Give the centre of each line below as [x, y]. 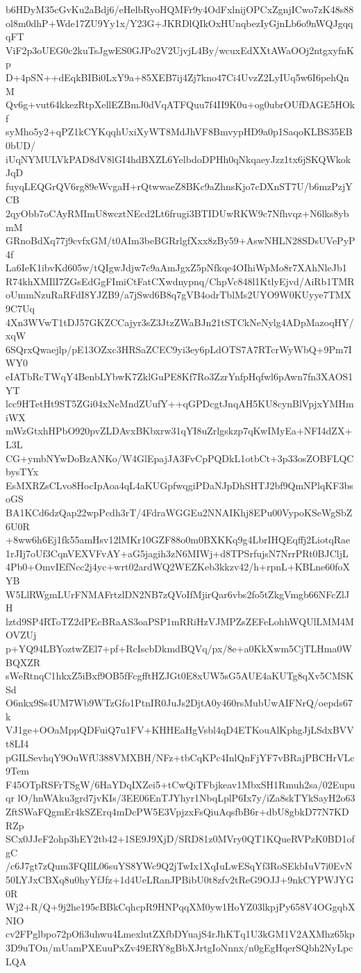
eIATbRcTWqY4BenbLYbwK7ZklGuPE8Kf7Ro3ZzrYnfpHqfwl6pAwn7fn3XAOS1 [179, 376]
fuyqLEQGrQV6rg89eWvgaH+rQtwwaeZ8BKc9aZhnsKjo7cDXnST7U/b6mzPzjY [179, 186]
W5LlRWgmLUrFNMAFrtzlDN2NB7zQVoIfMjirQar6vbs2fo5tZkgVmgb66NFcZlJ [178, 594]
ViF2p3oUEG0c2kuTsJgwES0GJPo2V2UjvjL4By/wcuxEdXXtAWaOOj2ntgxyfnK [180, 50]
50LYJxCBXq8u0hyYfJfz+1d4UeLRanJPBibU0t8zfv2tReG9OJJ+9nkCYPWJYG [180, 879]
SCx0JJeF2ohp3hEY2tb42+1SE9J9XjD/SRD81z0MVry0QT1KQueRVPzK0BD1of [180, 839]
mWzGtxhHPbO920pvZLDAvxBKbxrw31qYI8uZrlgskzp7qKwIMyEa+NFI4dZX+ [179, 431]
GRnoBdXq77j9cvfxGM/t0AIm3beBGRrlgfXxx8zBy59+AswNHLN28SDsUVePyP [180, 240]
